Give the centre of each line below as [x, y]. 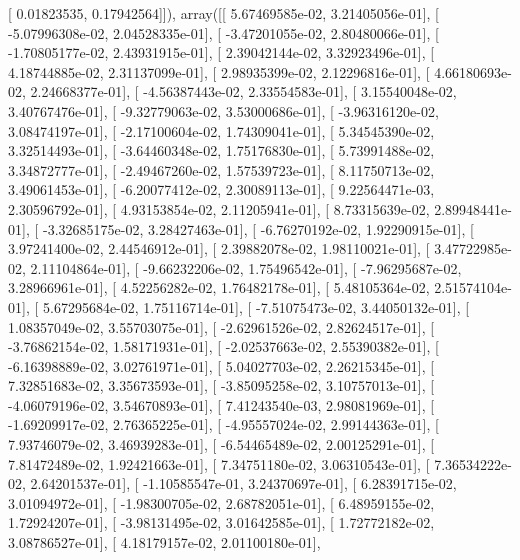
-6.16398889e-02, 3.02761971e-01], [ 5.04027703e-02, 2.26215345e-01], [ [221, 365]
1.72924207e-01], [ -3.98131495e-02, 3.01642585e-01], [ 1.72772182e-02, [221, 522]
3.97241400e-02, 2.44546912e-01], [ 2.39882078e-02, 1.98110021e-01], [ [219, 248]
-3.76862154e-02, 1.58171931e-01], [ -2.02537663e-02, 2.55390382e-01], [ [223, 346]
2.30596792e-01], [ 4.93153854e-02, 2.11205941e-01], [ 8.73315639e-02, [219, 208]
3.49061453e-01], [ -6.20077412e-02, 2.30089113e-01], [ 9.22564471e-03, [221, 189]
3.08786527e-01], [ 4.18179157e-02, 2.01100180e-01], [164, 542]
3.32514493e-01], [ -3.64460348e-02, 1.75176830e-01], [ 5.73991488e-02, [221, 150]
